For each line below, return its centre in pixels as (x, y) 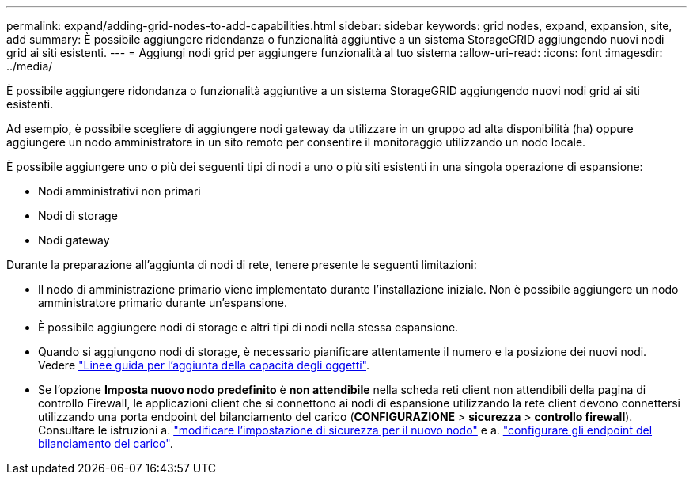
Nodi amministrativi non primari (119, 191)
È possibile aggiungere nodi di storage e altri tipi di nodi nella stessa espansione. (248, 327)
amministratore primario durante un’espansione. (163, 303)
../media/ (30, 66)
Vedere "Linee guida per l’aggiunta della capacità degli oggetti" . (204, 365)
